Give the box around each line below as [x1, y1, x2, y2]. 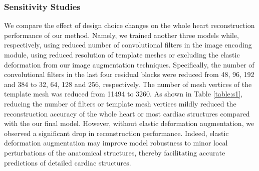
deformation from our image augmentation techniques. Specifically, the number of [4, 59, 254, 69]
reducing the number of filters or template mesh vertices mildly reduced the [4, 98, 236, 108]
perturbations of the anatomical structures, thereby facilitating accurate [4, 147, 225, 157]
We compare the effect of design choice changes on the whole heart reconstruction [4, 20, 255, 30]
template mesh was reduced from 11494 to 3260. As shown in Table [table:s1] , [4, 88, 243, 99]
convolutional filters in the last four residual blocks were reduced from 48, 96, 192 [4, 69, 254, 79]
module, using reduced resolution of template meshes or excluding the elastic [4, 49, 240, 59]
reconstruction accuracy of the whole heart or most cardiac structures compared [4, 108, 250, 118]
